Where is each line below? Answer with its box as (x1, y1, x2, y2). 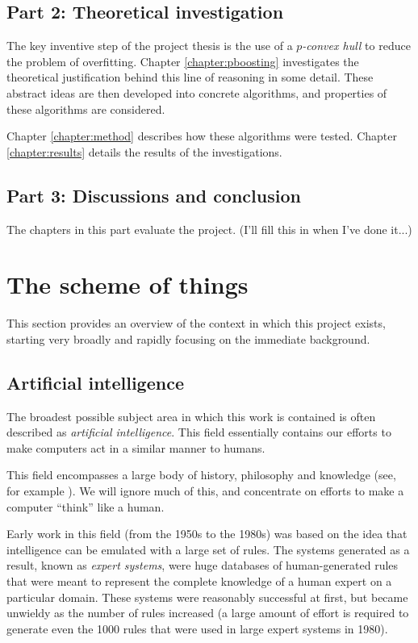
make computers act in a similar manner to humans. (6, 439, 265, 456)
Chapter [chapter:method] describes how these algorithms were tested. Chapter (6, 127, 398, 144)
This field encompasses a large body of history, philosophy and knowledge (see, (6, 466, 396, 483)
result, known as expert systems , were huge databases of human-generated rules (6, 557, 399, 574)
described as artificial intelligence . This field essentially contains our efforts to (6, 424, 391, 440)
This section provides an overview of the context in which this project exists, (6, 315, 386, 332)
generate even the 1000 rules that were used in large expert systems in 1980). (6, 620, 388, 637)
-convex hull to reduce (302, 37, 411, 54)
